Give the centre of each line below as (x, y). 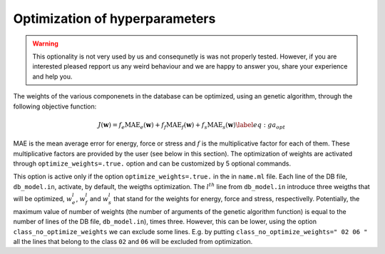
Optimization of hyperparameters (114, 19)
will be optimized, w (43, 198)
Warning (45, 44)
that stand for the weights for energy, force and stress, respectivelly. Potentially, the (237, 198)
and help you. (52, 76)
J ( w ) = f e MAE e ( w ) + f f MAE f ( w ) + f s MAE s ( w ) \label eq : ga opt (191, 126)
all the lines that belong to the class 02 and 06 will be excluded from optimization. (133, 241)
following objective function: (55, 106)
